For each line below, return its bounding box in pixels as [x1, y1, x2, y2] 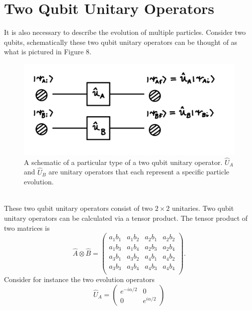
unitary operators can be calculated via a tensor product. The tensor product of [4, 212, 248, 223]
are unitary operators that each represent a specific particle [48, 166, 230, 177]
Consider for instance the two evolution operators [4, 274, 155, 285]
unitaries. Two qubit [171, 203, 234, 213]
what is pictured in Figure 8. [4, 46, 91, 57]
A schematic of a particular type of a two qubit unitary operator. [24, 156, 223, 167]
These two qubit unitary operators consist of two [4, 203, 153, 213]
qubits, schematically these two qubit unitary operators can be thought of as [4, 36, 238, 47]
